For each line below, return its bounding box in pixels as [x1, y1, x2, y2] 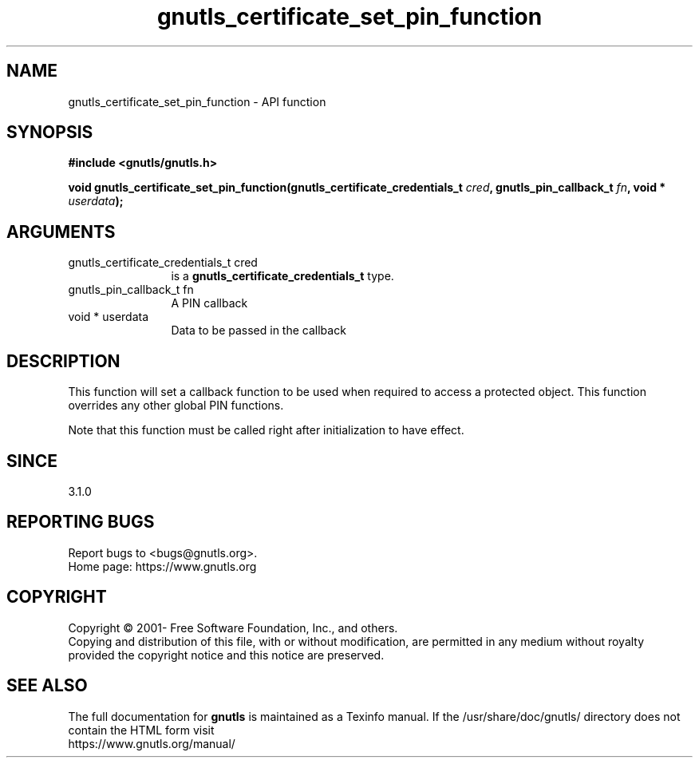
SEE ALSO [6, 675, 88, 696]
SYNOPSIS [6, 122, 93, 143]
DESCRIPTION [6, 350, 120, 371]
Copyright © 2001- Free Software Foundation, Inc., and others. [68, 620, 398, 635]
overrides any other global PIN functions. [68, 398, 284, 413]
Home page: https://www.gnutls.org [68, 559, 257, 573]
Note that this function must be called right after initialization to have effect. [68, 423, 464, 437]
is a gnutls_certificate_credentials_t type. [171, 269, 394, 283]
